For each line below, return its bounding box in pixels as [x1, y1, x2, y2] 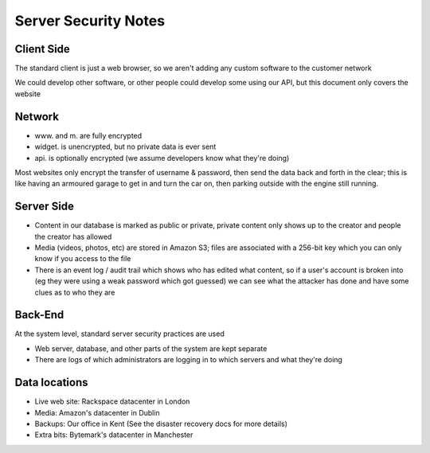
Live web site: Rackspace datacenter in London [34, 396, 190, 406]
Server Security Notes [14, 12, 166, 29]
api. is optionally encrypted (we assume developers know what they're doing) [34, 153, 290, 162]
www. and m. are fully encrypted [34, 131, 143, 140]
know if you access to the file [34, 254, 131, 264]
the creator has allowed [34, 232, 112, 241]
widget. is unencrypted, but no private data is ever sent [34, 142, 217, 151]
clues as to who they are [34, 287, 115, 297]
